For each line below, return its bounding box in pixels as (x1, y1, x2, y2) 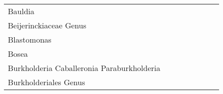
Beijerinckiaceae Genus (8, 20, 87, 31)
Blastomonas (8, 34, 51, 45)
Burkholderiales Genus (8, 76, 85, 88)
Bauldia (8, 5, 35, 17)
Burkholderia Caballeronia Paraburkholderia (8, 62, 161, 73)
